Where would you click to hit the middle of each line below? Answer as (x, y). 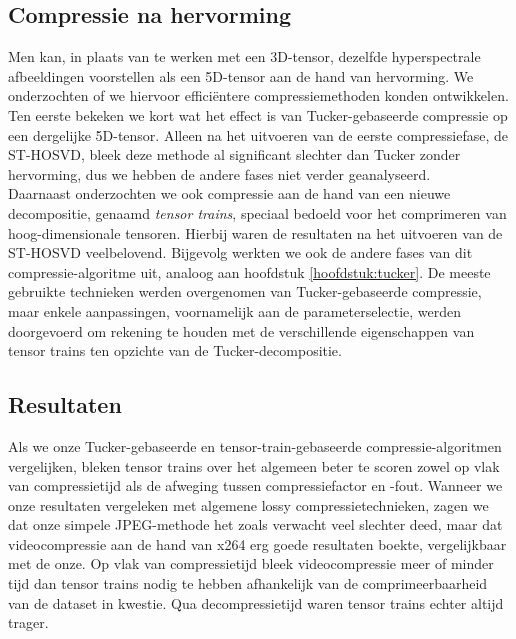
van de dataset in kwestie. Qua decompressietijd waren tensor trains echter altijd (256, 602)
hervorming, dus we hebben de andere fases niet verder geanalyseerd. (219, 173)
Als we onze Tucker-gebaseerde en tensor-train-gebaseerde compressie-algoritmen (255, 445)
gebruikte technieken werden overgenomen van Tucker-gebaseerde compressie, (245, 291)
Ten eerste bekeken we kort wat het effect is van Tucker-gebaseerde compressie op (258, 114)
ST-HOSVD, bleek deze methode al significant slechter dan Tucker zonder (234, 154)
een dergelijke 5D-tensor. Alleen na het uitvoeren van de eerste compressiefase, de (258, 134)
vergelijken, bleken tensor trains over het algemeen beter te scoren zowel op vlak (254, 465)
